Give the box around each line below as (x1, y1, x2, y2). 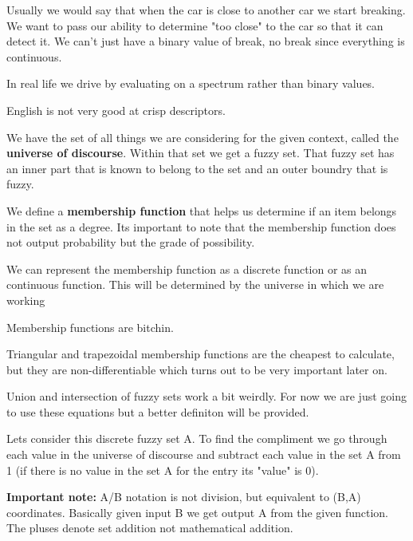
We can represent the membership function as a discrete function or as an (6, 260, 368, 277)
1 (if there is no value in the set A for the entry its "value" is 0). (6, 461, 319, 478)
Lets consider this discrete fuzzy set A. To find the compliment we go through (6, 430, 387, 447)
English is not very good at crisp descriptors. (6, 101, 226, 118)
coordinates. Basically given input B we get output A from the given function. (6, 503, 388, 520)
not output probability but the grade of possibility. (6, 234, 255, 251)
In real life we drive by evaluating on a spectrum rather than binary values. (6, 75, 376, 92)
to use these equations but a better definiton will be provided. (6, 403, 309, 420)
